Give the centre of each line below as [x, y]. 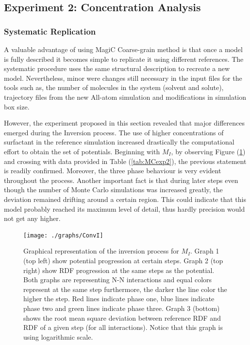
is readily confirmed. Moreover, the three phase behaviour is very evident [113, 171]
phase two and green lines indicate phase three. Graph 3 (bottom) [122, 308]
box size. [17, 106]
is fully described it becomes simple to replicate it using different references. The [124, 59]
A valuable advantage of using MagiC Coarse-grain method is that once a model [123, 49]
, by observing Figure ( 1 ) [208, 151]
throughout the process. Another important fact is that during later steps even [121, 180]
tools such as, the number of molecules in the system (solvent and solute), [114, 87]
